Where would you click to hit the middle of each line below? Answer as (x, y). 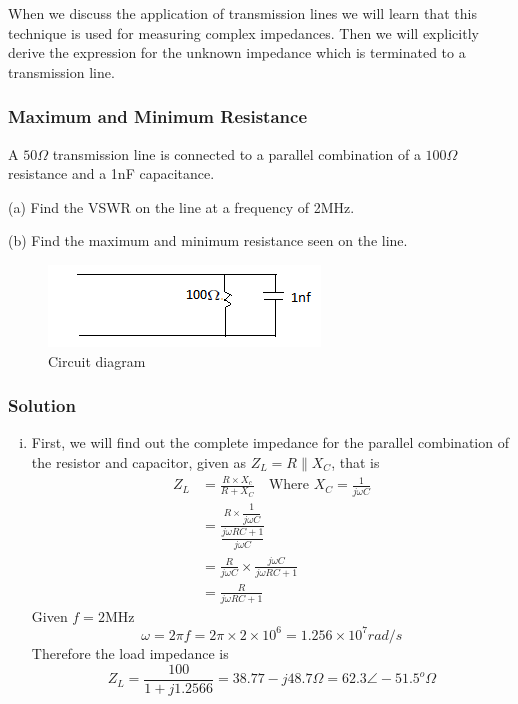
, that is (355, 461)
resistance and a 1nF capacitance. (111, 173)
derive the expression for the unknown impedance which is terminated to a (237, 52)
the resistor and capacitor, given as (139, 461)
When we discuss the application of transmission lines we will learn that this (242, 13)
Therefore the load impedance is (130, 652)
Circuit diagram (97, 360)
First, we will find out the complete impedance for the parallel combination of (270, 442)
